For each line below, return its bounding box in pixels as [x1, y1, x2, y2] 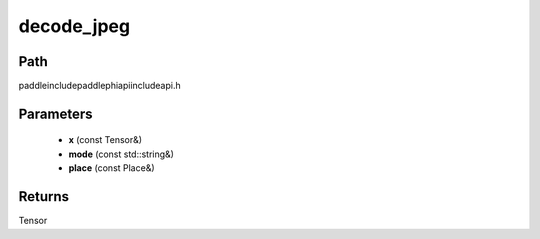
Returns [18, 188, 70, 205]
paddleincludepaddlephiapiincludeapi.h [18, 80, 181, 92]
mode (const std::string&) [68, 148, 175, 160]
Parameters [18, 105, 93, 122]
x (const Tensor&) [68, 134, 143, 146]
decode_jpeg [18, 15, 130, 37]
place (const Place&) [68, 162, 155, 174]
